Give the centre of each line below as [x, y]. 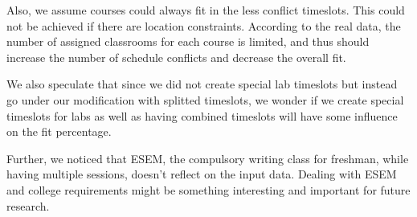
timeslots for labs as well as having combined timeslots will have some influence [202, 115]
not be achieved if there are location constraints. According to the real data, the [204, 25]
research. [28, 205]
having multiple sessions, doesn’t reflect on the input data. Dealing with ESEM [202, 174]
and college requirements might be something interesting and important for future [208, 189]
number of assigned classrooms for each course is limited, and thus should [188, 41]
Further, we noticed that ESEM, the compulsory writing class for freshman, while [208, 158]
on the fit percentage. [59, 131]
